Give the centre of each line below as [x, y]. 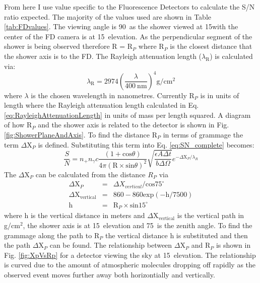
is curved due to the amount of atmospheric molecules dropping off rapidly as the [130, 265]
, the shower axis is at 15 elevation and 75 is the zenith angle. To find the [138, 225]
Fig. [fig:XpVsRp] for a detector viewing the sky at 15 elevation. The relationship [130, 255]
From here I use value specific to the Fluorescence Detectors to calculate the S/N [129, 7]
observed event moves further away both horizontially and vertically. [110, 274]
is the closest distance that [211, 46]
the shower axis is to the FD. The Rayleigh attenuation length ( [103, 56]
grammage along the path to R [52, 235]
